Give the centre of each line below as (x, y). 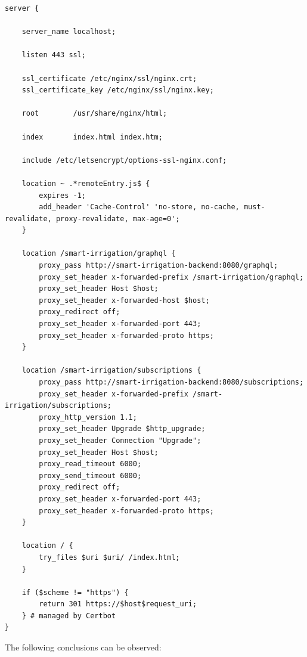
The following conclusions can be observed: (83, 647)
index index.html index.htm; (92, 137)
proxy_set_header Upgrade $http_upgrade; (122, 429)
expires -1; (63, 195)
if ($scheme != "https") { (75, 592)
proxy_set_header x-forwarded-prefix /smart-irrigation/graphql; (171, 277)
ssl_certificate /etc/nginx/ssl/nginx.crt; (109, 78)
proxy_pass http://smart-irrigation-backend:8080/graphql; (159, 266)
